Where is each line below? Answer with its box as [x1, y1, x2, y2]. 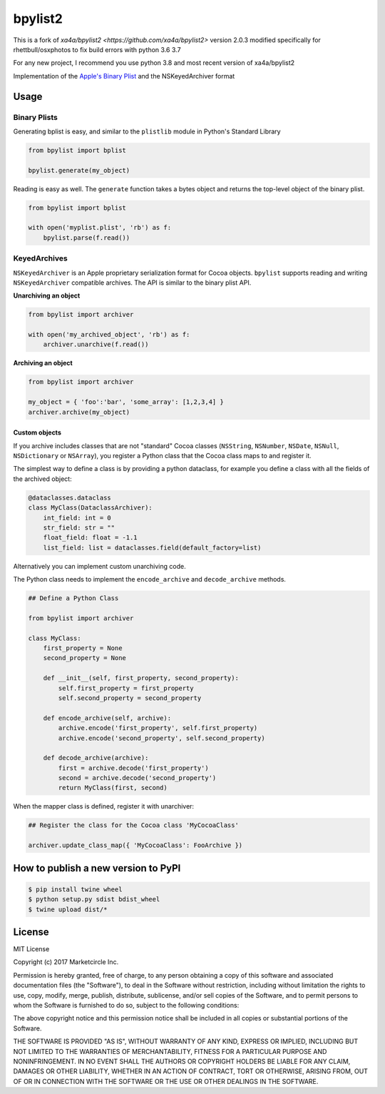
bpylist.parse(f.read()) [43, 233, 130, 242]
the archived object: [13, 475, 72, 483]
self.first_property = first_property [58, 684, 194, 692]
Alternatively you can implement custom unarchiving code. [13, 562, 186, 570]
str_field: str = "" [43, 523, 115, 532]
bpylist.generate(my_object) [28, 166, 130, 174]
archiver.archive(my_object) [28, 407, 130, 416]
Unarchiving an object [13, 291, 81, 300]
